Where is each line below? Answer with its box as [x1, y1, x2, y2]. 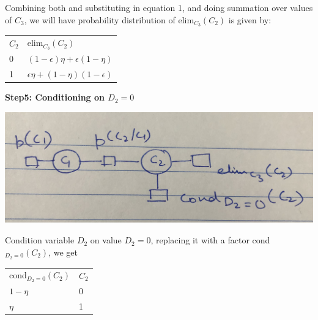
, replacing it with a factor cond [150, 234, 270, 246]
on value [90, 234, 122, 246]
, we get [48, 245, 78, 258]
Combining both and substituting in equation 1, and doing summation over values [5, 1, 313, 13]
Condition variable [5, 234, 75, 246]
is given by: [228, 13, 272, 26]
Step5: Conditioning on [5, 91, 105, 104]
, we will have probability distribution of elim [24, 13, 194, 26]
